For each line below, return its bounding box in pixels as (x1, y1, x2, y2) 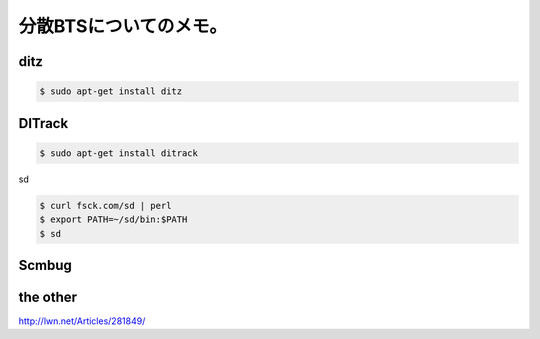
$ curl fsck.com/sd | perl (39, 200, 172, 211)
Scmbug (18, 256, 72, 274)
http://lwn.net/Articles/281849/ (18, 315, 146, 327)
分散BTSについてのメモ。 (18, 15, 227, 37)
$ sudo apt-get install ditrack (39, 147, 199, 159)
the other (18, 288, 78, 305)
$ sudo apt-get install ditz (39, 86, 183, 97)
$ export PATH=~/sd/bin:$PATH (39, 214, 188, 225)
